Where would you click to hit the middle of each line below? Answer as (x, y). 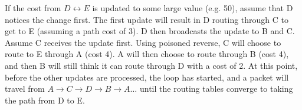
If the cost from (33, 8)
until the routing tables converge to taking (216, 89)
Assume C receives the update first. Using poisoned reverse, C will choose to (143, 42)
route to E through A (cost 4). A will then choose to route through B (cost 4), (147, 54)
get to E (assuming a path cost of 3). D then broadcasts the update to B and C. (150, 31)
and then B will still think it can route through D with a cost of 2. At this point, (151, 65)
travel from (25, 89)
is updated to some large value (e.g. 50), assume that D (193, 8)
